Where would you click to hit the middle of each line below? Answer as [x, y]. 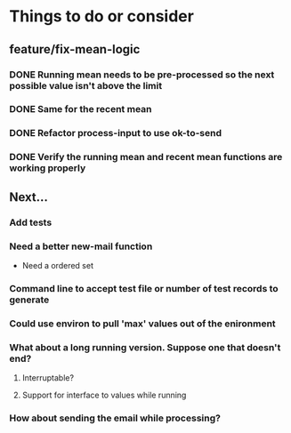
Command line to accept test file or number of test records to [144, 288]
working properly [48, 168]
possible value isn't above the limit [86, 85]
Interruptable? [48, 378]
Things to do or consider [101, 16]
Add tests [31, 222]
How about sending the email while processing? [115, 418]
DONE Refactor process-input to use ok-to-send [116, 133]
